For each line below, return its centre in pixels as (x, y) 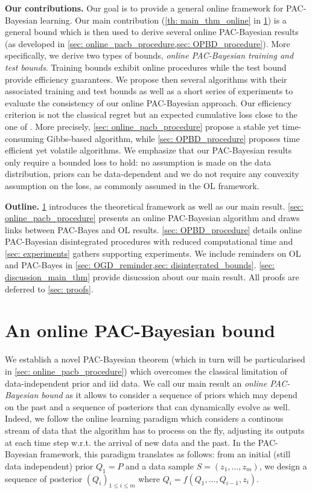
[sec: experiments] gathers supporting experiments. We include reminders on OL (153, 253)
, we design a (283, 466)
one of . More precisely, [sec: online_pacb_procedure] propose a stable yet (142, 126)
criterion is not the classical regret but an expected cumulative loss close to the (151, 114)
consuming (24, 138)
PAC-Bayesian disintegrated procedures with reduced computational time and (149, 241)
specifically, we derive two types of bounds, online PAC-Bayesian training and (149, 55)
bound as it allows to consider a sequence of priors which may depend (169, 395)
